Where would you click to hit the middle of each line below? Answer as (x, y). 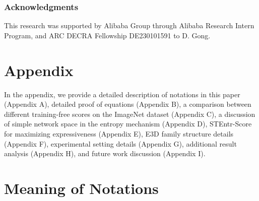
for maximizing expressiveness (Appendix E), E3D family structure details (119, 133)
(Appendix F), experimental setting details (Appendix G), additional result (120, 143)
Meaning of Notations (81, 188)
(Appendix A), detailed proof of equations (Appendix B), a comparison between (128, 104)
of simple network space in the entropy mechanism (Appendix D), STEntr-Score (128, 124)
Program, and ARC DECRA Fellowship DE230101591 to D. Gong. (107, 35)
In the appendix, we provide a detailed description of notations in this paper (122, 94)
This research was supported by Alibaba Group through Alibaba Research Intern (129, 25)
